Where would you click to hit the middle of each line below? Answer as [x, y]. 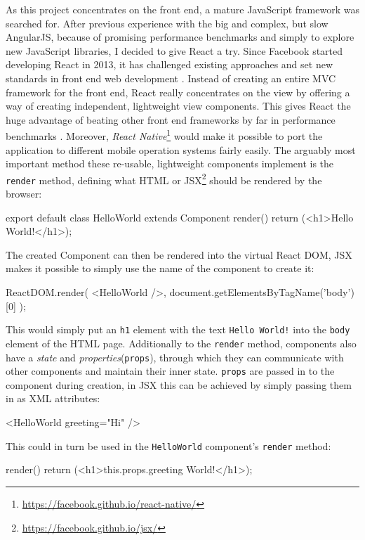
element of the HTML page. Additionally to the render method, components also [181, 343]
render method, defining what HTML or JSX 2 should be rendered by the [164, 179]
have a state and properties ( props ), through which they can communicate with [175, 357]
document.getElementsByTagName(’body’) [262, 292]
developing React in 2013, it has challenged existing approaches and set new [170, 64]
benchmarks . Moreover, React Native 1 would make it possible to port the [164, 135]
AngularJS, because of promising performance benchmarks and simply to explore [180, 37]
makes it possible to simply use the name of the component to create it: [160, 268]
